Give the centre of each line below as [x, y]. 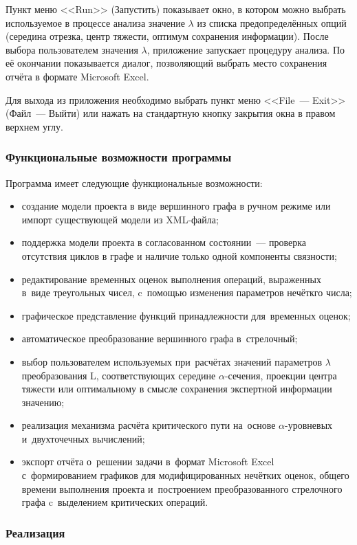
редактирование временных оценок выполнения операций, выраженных [171, 279]
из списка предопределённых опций [272, 22]
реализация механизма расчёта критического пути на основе [149, 425]
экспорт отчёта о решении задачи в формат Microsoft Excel [148, 461]
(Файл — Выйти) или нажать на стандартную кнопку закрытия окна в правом [171, 113]
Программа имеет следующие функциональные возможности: [134, 182]
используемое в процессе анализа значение [95, 22]
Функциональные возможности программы [119, 157]
